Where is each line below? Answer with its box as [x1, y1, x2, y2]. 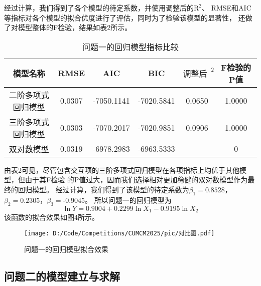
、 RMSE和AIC [202, 3, 251, 13]
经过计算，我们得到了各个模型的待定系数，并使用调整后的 [4, 3, 194, 13]
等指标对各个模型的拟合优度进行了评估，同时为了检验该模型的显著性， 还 [4, 12, 245, 23]
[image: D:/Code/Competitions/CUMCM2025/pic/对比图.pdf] [24, 229, 215, 237]
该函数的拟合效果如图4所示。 [4, 212, 99, 222]
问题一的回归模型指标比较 [82, 41, 179, 53]
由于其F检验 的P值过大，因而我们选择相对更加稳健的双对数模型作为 [25, 174, 248, 185]
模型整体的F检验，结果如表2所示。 [18, 22, 132, 33]
